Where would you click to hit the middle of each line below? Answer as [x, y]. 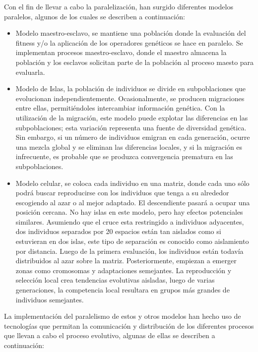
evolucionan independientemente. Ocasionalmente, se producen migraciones [130, 98]
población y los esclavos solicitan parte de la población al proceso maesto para [135, 62]
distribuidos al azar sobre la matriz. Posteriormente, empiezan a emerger [126, 261]
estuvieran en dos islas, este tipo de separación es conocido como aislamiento [132, 241]
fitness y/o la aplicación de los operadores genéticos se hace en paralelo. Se [129, 42]
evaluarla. [30, 72]
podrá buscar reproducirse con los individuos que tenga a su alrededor [122, 193]
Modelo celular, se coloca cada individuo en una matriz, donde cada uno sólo [132, 183]
